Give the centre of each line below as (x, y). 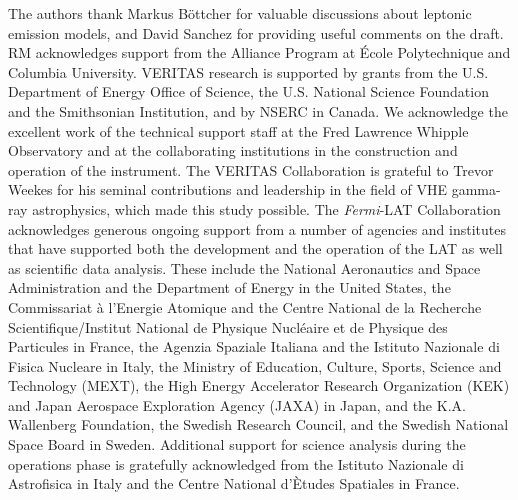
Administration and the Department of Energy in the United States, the (229, 287)
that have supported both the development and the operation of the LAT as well (255, 248)
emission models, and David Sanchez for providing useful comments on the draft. (256, 32)
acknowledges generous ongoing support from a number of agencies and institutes (257, 228)
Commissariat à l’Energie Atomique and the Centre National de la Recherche (245, 306)
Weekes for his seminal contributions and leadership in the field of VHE (227, 189)
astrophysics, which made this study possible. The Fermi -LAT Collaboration (266, 208)
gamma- (476, 189)
